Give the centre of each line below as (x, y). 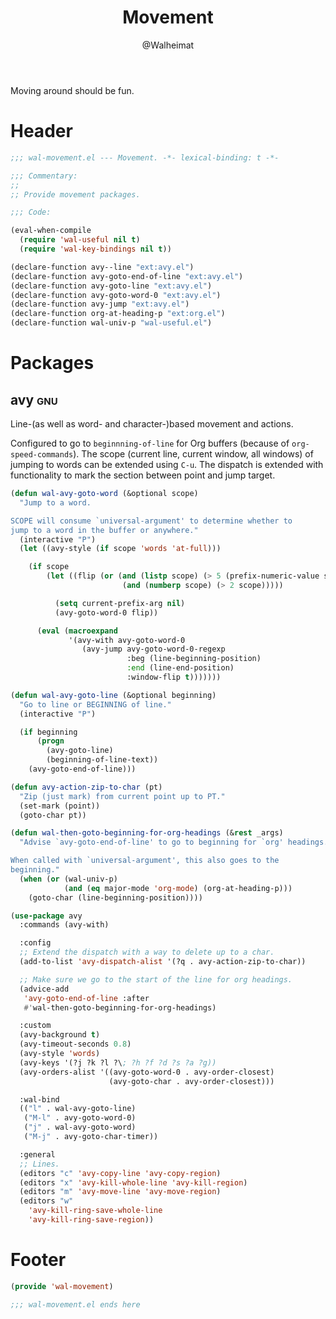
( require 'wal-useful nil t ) (80, 240)
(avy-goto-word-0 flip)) (106, 612)
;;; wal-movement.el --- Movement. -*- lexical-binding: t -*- (145, 157)
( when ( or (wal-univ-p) (68, 879)
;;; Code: (31, 212)
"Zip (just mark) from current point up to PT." (122, 796)
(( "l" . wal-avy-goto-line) (78, 1109)
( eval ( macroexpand (77, 631)
